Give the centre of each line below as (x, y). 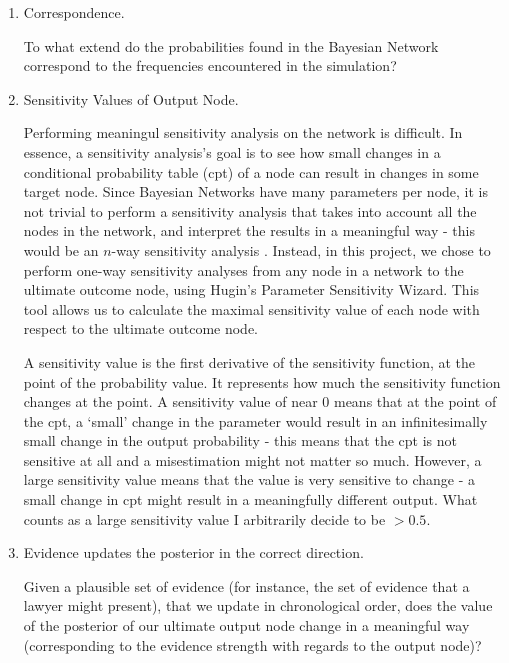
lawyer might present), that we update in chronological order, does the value (258, 605)
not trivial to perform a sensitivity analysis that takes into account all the (250, 210)
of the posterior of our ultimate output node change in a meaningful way (246, 625)
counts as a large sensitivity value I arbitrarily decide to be (204, 518)
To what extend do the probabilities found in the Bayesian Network (231, 45)
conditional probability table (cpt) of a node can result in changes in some (251, 171)
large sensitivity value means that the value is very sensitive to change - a (249, 479)
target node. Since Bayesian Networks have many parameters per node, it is (256, 191)
